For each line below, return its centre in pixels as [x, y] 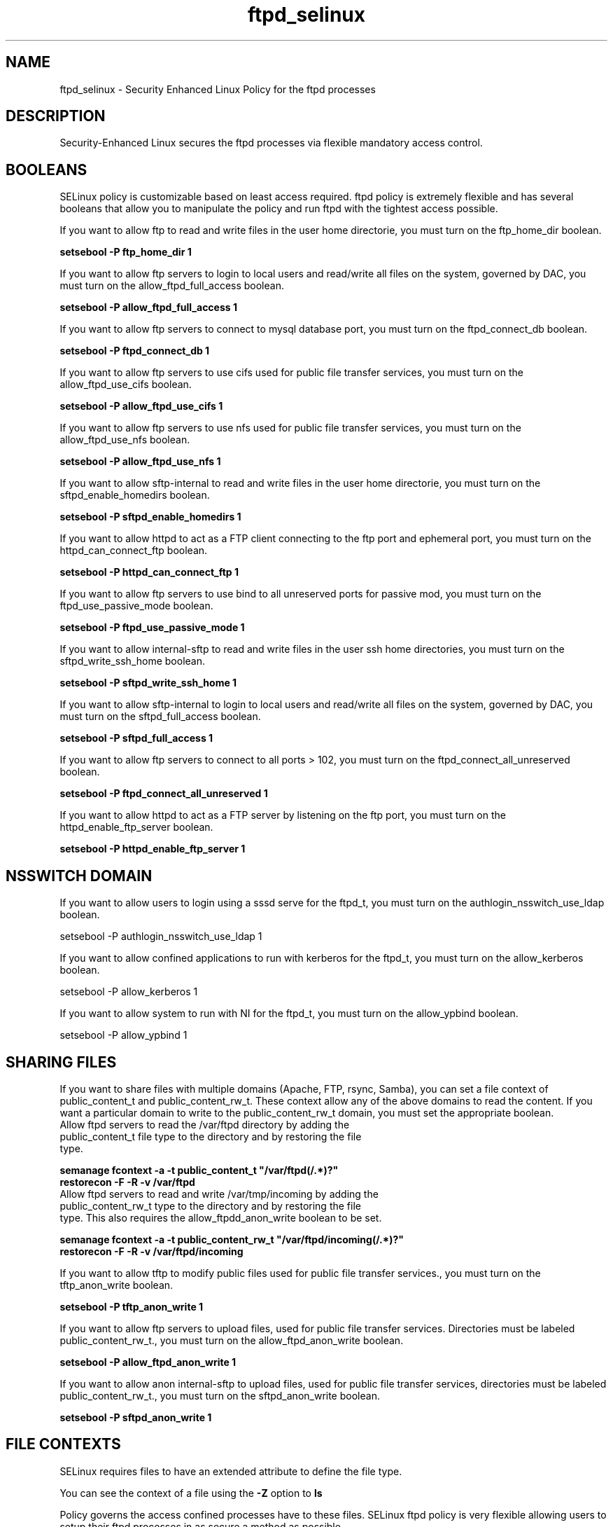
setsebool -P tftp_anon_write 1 [132, 1306]
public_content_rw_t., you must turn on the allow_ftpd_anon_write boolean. [232, 1340]
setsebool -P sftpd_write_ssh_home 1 [148, 683]
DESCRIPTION [56, 116]
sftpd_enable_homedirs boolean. [135, 495]
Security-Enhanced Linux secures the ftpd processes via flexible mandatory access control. [271, 143]
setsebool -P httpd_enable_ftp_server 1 [153, 849]
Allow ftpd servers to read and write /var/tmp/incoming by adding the [219, 1194]
